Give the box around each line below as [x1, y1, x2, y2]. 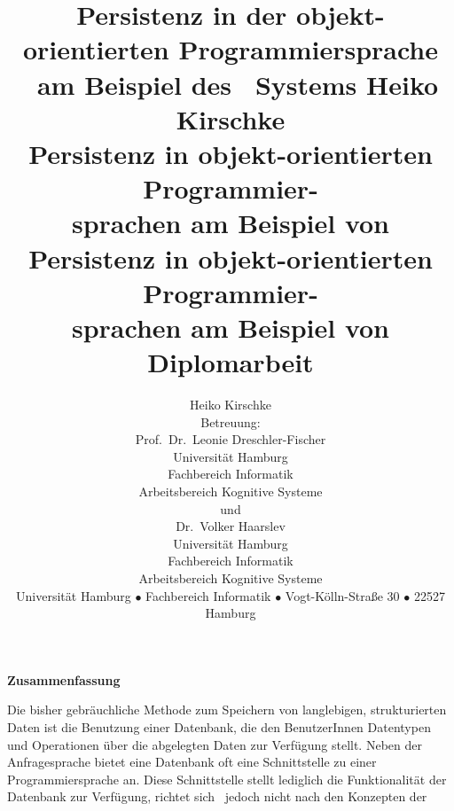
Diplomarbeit [147, 344, 314, 380]
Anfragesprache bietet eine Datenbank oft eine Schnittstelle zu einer [7, 753, 377, 771]
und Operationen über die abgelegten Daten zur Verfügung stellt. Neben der [7, 735, 422, 753]
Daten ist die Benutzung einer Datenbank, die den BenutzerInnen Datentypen [7, 717, 431, 736]
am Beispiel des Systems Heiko [36, 66, 439, 102]
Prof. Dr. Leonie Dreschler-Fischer [135, 430, 326, 448]
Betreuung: [200, 412, 261, 431]
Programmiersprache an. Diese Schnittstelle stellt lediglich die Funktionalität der [7, 769, 447, 788]
